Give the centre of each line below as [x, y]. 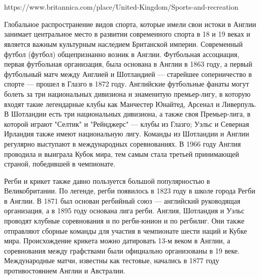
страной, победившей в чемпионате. [60, 164]
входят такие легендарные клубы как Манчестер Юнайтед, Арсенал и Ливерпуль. [130, 104]
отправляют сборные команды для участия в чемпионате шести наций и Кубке [126, 230]
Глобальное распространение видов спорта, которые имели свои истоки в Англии [130, 24]
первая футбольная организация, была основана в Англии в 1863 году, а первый [128, 64]
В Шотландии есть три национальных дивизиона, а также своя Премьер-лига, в [127, 114]
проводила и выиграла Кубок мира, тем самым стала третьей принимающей [122, 154]
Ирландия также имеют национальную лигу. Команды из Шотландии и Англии [127, 134]
